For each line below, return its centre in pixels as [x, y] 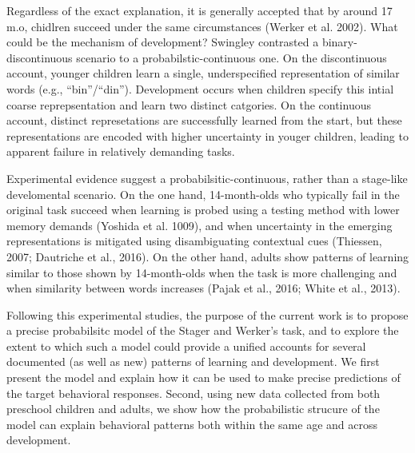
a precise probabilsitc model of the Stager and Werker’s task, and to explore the [203, 330]
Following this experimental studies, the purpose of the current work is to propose [207, 314]
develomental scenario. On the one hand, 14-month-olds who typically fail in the [203, 194]
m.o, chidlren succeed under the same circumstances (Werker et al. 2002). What [202, 26]
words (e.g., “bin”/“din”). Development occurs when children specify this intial [200, 88]
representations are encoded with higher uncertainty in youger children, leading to [207, 135]
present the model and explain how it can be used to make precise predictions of [204, 377]
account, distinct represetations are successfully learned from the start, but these [204, 120]
